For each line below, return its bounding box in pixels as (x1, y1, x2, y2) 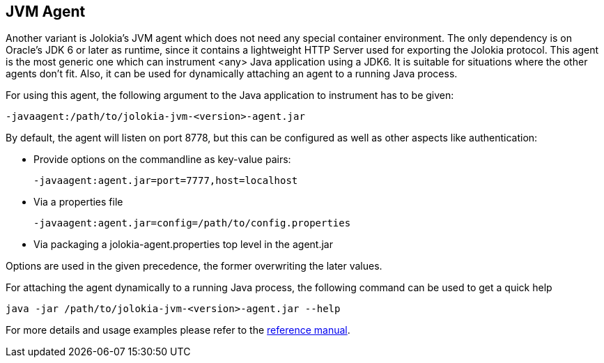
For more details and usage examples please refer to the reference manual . (6, 324, 350, 337)
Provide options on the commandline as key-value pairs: (33, 153, 291, 166)
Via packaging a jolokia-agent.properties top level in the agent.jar (33, 238, 333, 251)
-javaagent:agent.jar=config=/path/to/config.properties (33, 217, 351, 229)
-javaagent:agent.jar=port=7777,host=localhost (33, 175, 298, 187)
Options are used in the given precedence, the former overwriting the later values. (6, 260, 382, 272)
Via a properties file (33, 196, 123, 208)
